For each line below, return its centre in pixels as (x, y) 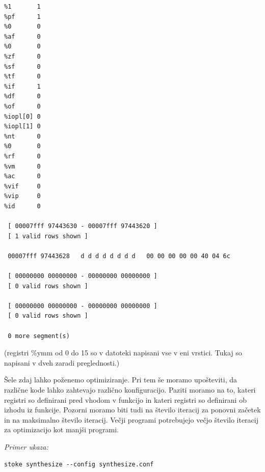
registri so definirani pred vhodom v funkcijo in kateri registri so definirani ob (125, 399)
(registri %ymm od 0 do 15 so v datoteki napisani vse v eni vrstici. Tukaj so (123, 353)
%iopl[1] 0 (22, 127)
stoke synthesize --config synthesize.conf (79, 464)
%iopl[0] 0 (22, 116)
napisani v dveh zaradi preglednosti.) (62, 362)
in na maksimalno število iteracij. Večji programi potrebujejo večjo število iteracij (131, 419)
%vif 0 (22, 186)
